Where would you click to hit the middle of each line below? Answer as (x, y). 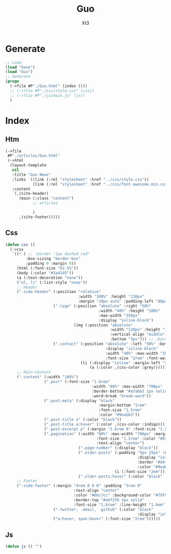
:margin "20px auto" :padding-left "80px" (124, 301)
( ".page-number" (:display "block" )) (118, 448)
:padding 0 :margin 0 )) (51, 264)
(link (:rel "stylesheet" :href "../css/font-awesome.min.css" (101, 184)
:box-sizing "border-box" (53, 259)
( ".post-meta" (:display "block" (79, 401)
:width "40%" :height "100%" (129, 311)
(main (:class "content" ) (46, 198)
